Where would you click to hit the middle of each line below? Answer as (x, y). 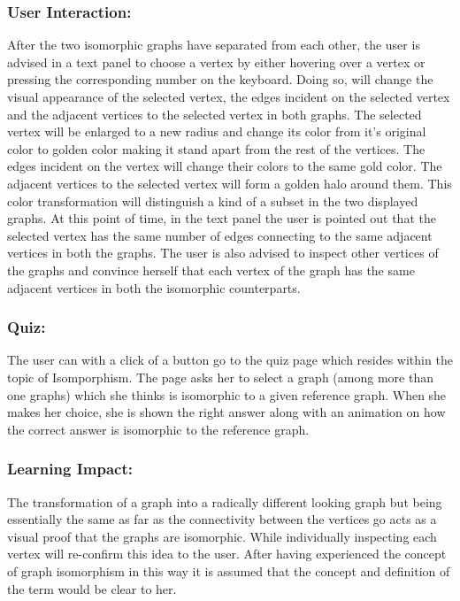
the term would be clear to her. (92, 588)
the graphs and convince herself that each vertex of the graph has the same (211, 270)
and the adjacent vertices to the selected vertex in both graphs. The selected (215, 114)
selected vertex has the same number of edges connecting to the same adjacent (220, 235)
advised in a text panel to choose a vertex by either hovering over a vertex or (216, 62)
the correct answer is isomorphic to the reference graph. (158, 429)
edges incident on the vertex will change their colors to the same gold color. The (225, 166)
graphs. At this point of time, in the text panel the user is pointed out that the (222, 218)
